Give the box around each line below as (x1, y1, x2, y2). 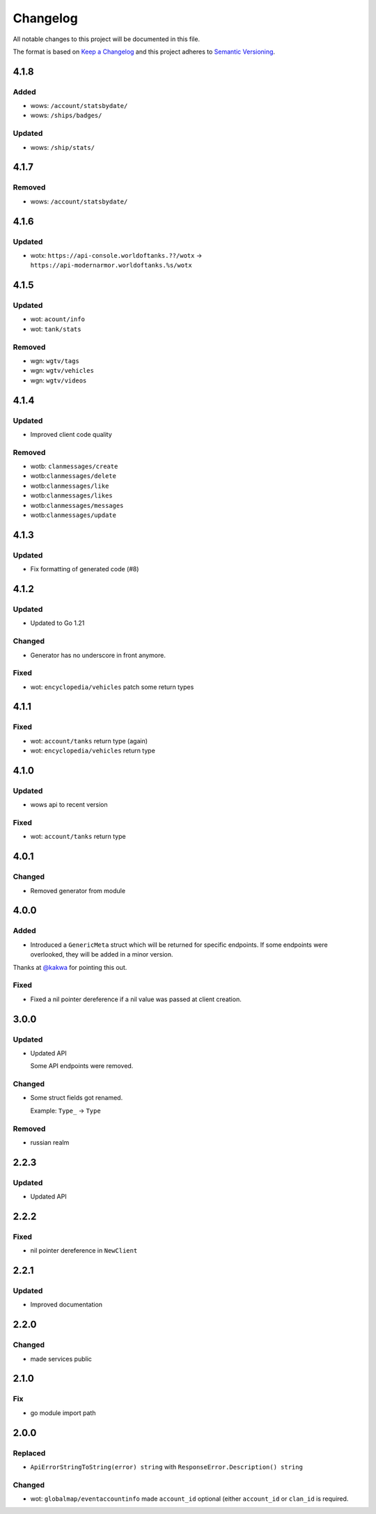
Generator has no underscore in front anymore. (30, 651, 166, 659)
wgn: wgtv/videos (30, 376, 87, 385)
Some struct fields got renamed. (30, 1094, 123, 1102)
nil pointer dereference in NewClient (30, 1246, 138, 1255)
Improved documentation (30, 1300, 103, 1309)
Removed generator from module (30, 886, 125, 895)
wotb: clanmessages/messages (30, 501, 124, 509)
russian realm (30, 1138, 70, 1146)
